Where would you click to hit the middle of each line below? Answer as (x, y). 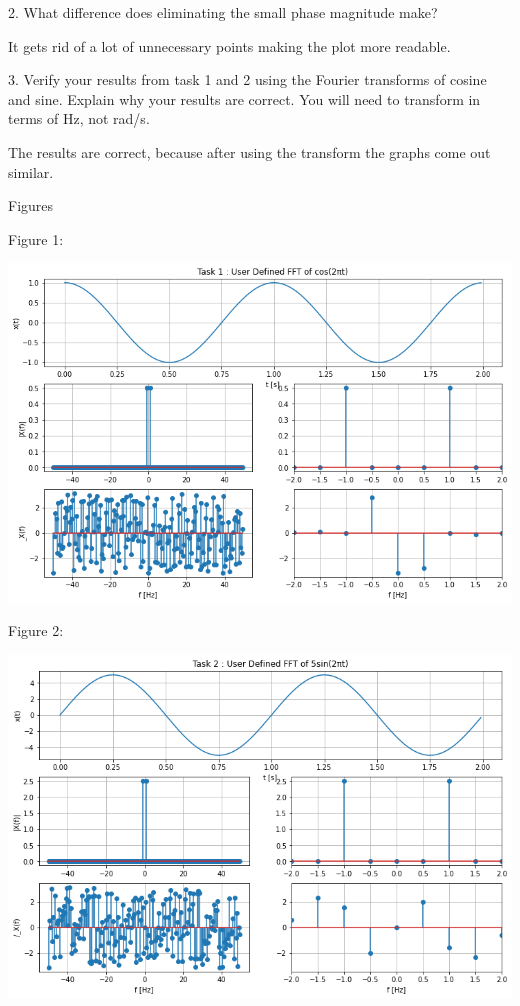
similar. (31, 171)
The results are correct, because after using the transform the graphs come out (249, 151)
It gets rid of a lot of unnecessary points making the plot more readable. (229, 45)
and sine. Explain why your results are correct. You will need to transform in (244, 98)
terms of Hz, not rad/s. (79, 118)
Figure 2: (36, 630)
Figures (31, 205)
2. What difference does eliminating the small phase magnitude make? (223, 12)
